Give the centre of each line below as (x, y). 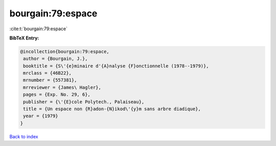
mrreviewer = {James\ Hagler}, (62, 87)
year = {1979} (41, 116)
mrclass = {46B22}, (47, 73)
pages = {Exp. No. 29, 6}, (57, 95)
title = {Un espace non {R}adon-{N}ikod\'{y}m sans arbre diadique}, (112, 109)
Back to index (24, 136)
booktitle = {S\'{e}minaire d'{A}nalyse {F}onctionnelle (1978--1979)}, (116, 66)
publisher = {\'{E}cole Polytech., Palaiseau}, (84, 102)
